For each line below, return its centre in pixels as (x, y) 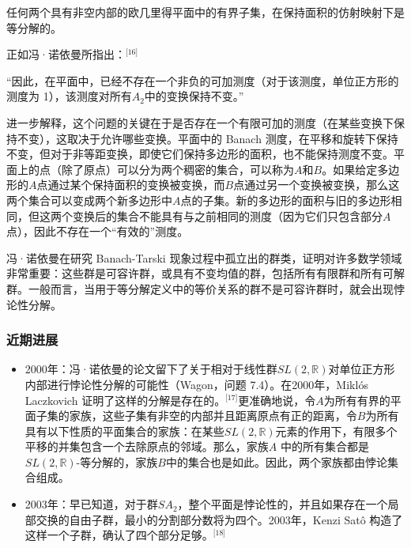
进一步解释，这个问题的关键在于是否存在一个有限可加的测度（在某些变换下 (200, 122)
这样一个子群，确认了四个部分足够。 (119, 535)
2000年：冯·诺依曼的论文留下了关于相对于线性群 (151, 369)
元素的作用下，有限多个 (336, 431)
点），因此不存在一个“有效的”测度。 (98, 231)
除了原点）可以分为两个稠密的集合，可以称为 (177, 169)
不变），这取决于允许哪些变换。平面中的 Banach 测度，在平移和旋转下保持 (207, 138)
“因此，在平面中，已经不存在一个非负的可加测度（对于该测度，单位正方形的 (203, 80)
